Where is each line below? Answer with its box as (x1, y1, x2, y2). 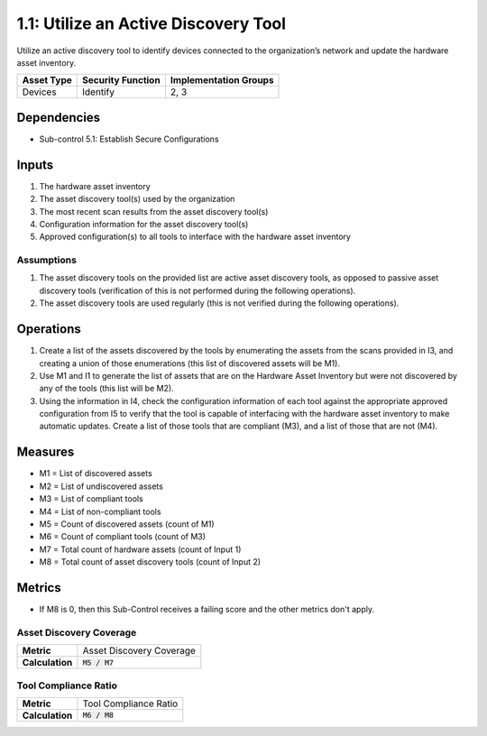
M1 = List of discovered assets (39, 468, 152, 479)
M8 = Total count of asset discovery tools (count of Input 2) (39, 557, 262, 567)
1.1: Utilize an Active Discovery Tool (16, 14, 287, 33)
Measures (16, 445, 75, 460)
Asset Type (22, 74, 72, 87)
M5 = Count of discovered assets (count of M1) (39, 519, 216, 529)
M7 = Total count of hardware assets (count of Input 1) (39, 544, 242, 555)
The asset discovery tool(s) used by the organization (39, 194, 235, 205)
